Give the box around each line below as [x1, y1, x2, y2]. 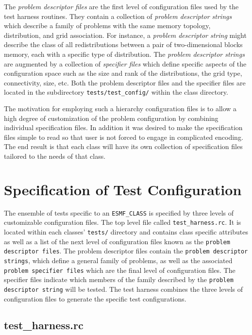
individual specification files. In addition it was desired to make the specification [4, 122, 243, 133]
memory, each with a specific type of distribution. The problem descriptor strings [4, 49, 245, 59]
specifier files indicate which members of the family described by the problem [4, 274, 234, 285]
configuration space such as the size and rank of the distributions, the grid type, [4, 68, 242, 78]
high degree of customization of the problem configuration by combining [4, 113, 218, 123]
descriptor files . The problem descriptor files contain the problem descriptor [4, 246, 248, 256]
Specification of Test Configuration [4, 179, 242, 199]
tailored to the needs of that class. [4, 151, 106, 161]
